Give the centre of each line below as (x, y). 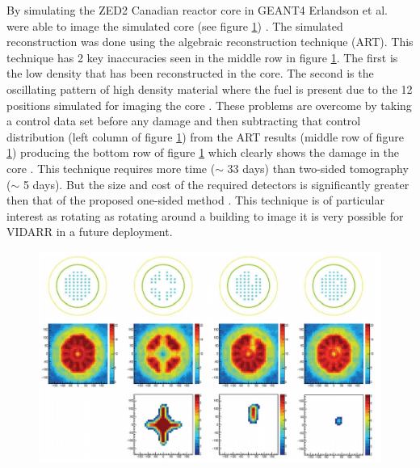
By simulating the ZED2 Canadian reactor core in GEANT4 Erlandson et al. (197, 10)
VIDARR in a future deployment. (90, 232)
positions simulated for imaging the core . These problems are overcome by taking (209, 105)
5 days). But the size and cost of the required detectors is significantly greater (216, 184)
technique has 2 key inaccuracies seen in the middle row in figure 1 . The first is (202, 57)
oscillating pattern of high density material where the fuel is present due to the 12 (210, 89)
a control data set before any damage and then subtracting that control (184, 121)
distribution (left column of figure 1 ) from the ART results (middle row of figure (205, 136)
